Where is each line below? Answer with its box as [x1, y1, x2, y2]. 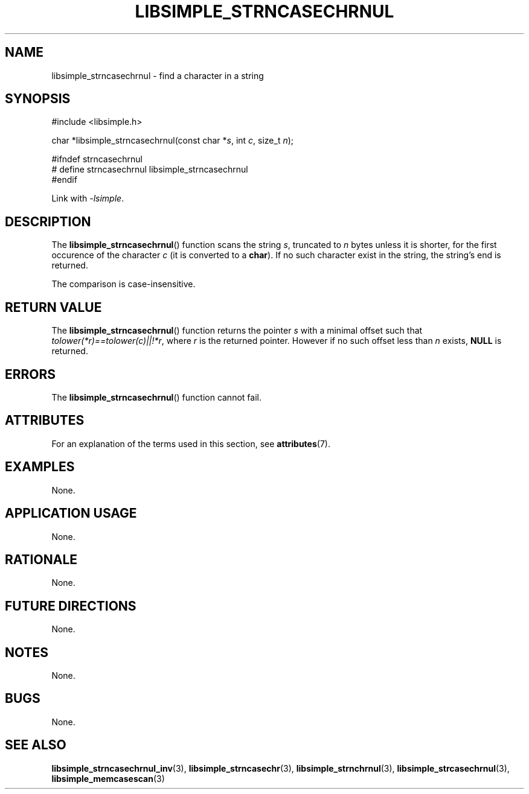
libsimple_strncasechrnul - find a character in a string [51, 70, 264, 81]
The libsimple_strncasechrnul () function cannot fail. [51, 392, 261, 402]
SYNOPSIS [5, 91, 71, 107]
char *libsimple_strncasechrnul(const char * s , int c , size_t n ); [51, 135, 294, 146]
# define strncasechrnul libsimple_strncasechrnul [51, 164, 248, 175]
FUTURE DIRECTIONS [5, 598, 136, 614]
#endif [51, 174, 77, 185]
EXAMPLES [5, 459, 75, 475]
